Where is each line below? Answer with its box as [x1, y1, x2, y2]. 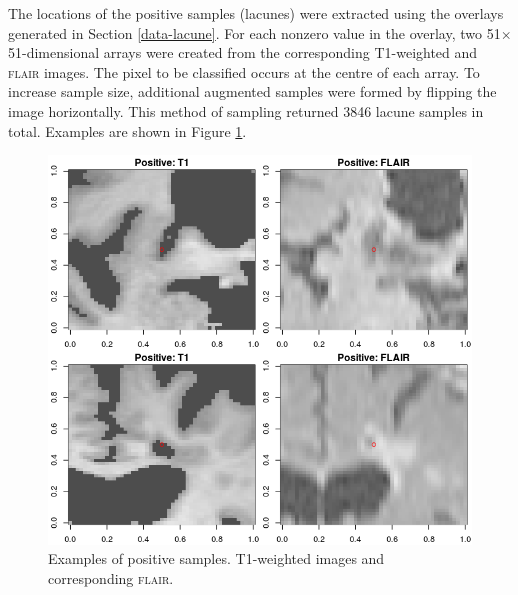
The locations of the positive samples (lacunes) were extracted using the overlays [8, 3, 504, 23]
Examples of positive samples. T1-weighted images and [48, 548, 385, 569]
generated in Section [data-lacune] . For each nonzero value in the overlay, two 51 [8, 22, 501, 43]
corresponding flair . [48, 567, 174, 588]
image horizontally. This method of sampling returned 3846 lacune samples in [8, 100, 484, 121]
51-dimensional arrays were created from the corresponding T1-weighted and [8, 42, 478, 63]
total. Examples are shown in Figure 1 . [8, 120, 247, 141]
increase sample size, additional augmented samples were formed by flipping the [8, 81, 497, 102]
